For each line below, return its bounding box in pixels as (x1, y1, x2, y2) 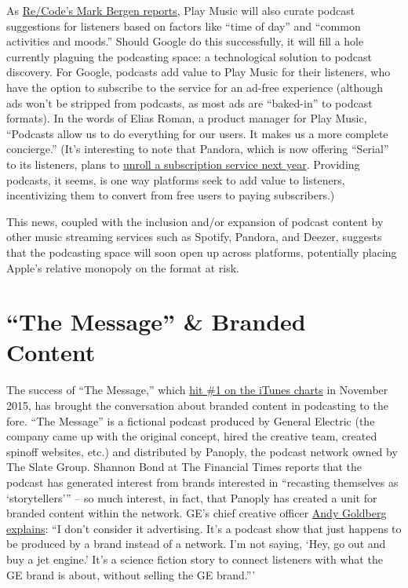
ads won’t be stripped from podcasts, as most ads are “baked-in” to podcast (6, 94, 373, 111)
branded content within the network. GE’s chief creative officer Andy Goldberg (6, 505, 387, 521)
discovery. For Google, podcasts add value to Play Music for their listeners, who (6, 64, 391, 80)
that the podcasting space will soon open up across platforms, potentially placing (6, 243, 397, 260)
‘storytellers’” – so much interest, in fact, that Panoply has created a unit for (6, 489, 377, 506)
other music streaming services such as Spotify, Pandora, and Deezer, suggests (6, 228, 382, 245)
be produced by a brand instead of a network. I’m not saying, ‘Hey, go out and (6, 535, 386, 552)
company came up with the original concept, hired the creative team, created (6, 428, 377, 444)
